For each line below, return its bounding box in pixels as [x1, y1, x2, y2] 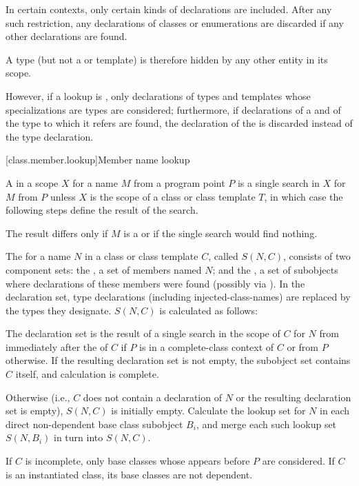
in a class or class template [85, 249, 198, 263]
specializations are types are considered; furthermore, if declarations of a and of [6, 102, 341, 117]
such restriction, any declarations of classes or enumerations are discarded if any [6, 15, 344, 30]
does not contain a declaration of [83, 389, 222, 404]
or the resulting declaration [236, 389, 351, 404]
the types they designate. [6, 303, 112, 317]
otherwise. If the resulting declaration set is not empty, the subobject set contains [6, 353, 351, 367]
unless [50, 189, 76, 203]
